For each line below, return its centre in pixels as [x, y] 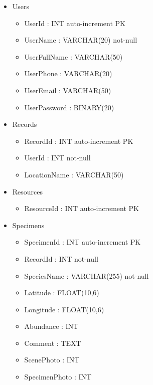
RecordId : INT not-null [61, 258]
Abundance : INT [51, 326]
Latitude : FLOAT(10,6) [62, 293]
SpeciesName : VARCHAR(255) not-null [87, 275]
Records [25, 124]
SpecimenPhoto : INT [58, 377]
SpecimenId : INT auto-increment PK [83, 242]
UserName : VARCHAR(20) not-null [81, 40]
